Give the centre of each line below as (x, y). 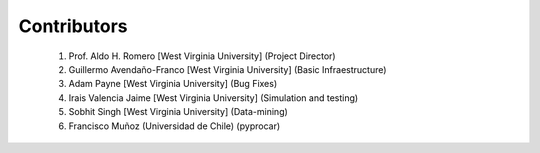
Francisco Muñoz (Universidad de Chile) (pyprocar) (174, 126)
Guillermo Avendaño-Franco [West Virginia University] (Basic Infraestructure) (227, 69)
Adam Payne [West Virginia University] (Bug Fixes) (173, 84)
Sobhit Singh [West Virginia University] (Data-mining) (178, 112)
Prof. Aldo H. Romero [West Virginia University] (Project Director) (202, 56)
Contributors (73, 26)
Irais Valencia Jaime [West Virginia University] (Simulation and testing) (213, 97)
